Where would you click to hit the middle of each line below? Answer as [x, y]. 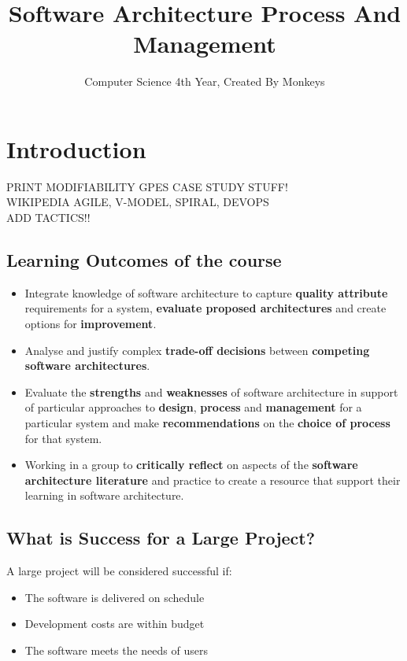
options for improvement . [91, 324]
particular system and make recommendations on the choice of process [207, 422]
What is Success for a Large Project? [161, 538]
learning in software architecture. [104, 495]
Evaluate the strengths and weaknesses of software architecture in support [211, 391]
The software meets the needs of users [116, 650]
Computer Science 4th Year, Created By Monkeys [205, 81]
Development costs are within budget [115, 624]
